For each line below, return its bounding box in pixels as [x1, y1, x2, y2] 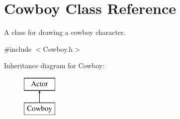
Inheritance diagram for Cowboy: [4, 60, 105, 71]
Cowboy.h [43, 43, 73, 54]
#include [4, 43, 32, 54]
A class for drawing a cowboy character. [4, 27, 126, 37]
